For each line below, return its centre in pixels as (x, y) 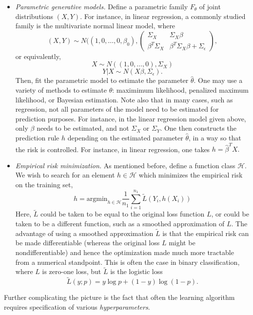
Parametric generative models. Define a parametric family (102, 6)
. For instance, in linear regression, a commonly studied (163, 16)
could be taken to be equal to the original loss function (122, 214)
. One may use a (218, 80)
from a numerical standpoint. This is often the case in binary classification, (127, 262)
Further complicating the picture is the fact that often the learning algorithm (119, 297)
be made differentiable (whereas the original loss (88, 243)
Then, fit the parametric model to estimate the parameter (102, 80)
